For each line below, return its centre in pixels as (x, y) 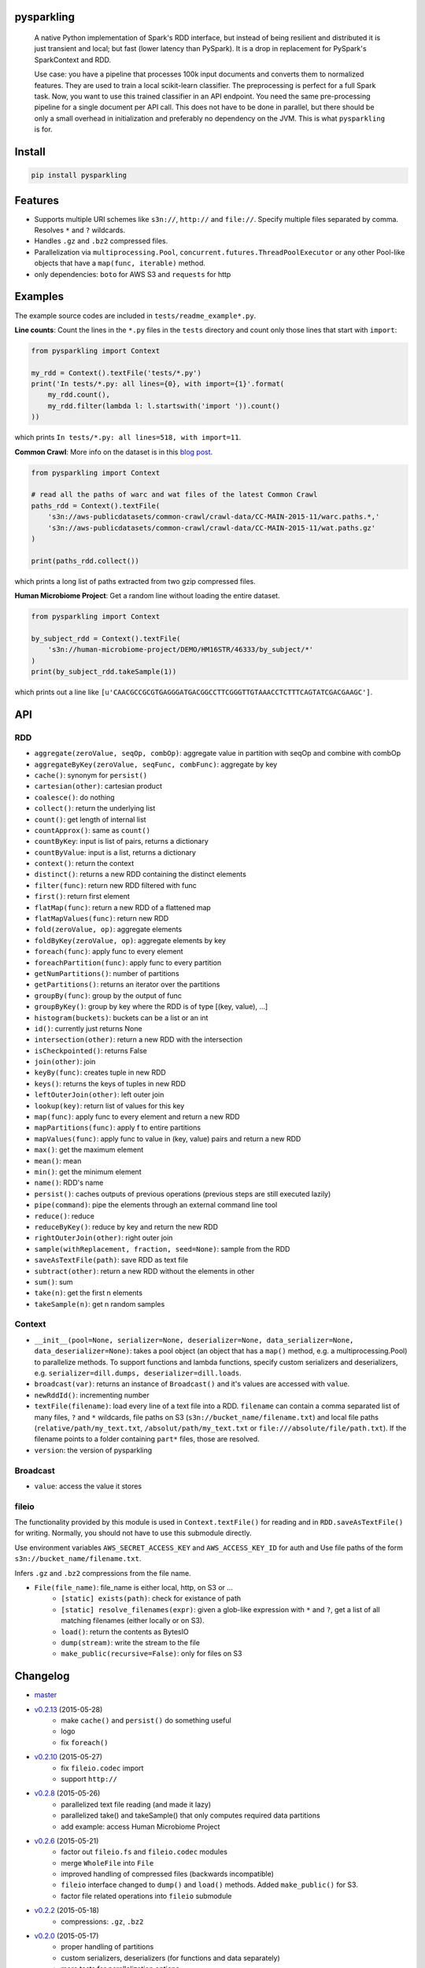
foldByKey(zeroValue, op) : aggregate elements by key (130, 940)
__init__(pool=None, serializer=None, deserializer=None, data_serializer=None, (194, 1340)
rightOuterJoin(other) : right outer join (103, 1238)
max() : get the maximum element (89, 1150)
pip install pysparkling (79, 176)
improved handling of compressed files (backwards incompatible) (168, 1874)
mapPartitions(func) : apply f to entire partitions (117, 1128)
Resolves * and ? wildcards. (80, 230)
